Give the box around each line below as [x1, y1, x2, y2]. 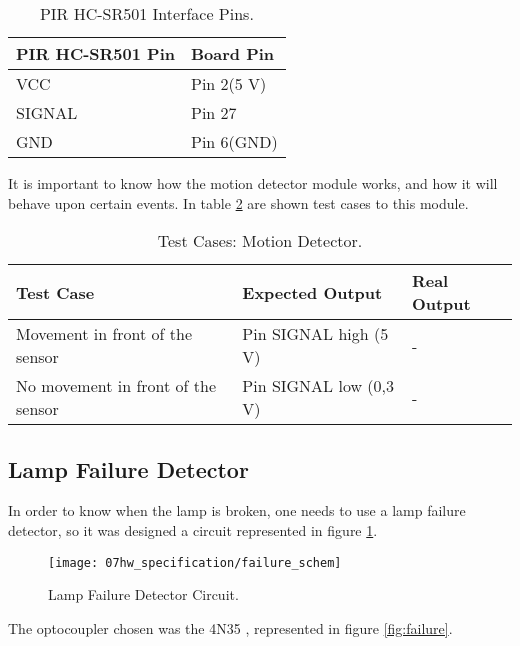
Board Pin [190, 42, 275, 65]
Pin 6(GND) [190, 130, 278, 153]
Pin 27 [190, 101, 237, 124]
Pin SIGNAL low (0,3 [242, 374, 394, 398]
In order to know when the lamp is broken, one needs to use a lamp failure [8, 500, 466, 521]
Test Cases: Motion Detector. [157, 229, 363, 253]
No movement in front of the [16, 374, 217, 398]
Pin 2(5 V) [190, 72, 267, 95]
